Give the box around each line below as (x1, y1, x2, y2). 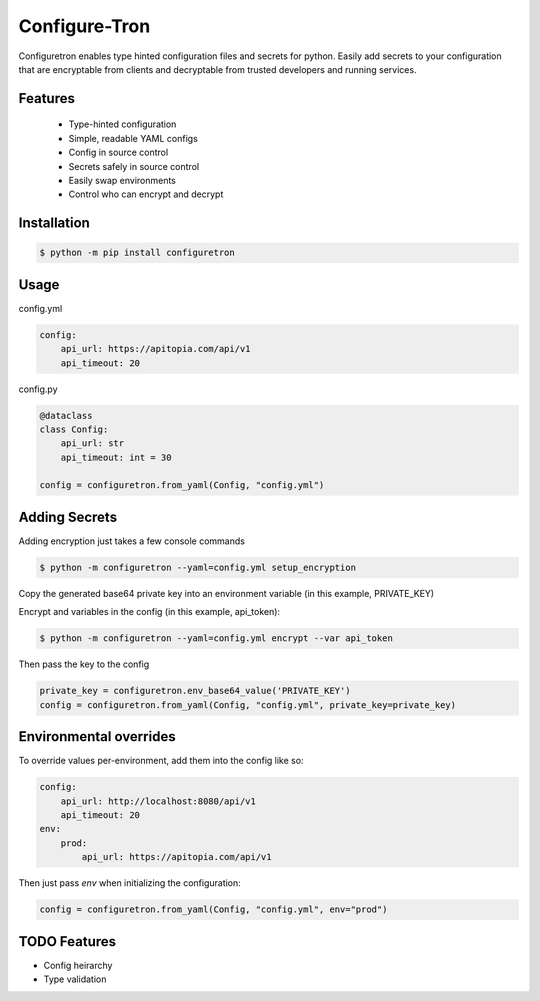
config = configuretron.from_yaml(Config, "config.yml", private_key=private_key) (39, 699, 457, 710)
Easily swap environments (68, 174, 177, 186)
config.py (18, 383, 59, 395)
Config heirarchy (43, 959, 113, 971)
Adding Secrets (18, 508, 118, 525)
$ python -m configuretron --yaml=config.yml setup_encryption (39, 561, 357, 573)
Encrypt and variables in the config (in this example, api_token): (18, 606, 280, 618)
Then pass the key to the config (18, 658, 150, 670)
